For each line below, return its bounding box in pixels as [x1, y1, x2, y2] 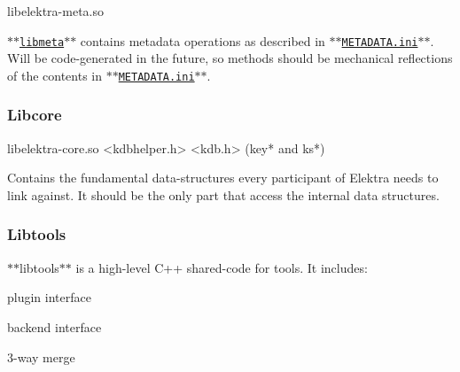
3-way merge [7, 347, 75, 366]
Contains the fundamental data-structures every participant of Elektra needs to [7, 168, 439, 187]
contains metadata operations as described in [80, 31, 325, 50]
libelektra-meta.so [7, 2, 105, 19]
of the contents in [7, 66, 103, 84]
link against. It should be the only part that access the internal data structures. [7, 185, 440, 204]
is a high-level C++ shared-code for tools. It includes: [75, 258, 368, 276]
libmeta [19, 35, 65, 49]
